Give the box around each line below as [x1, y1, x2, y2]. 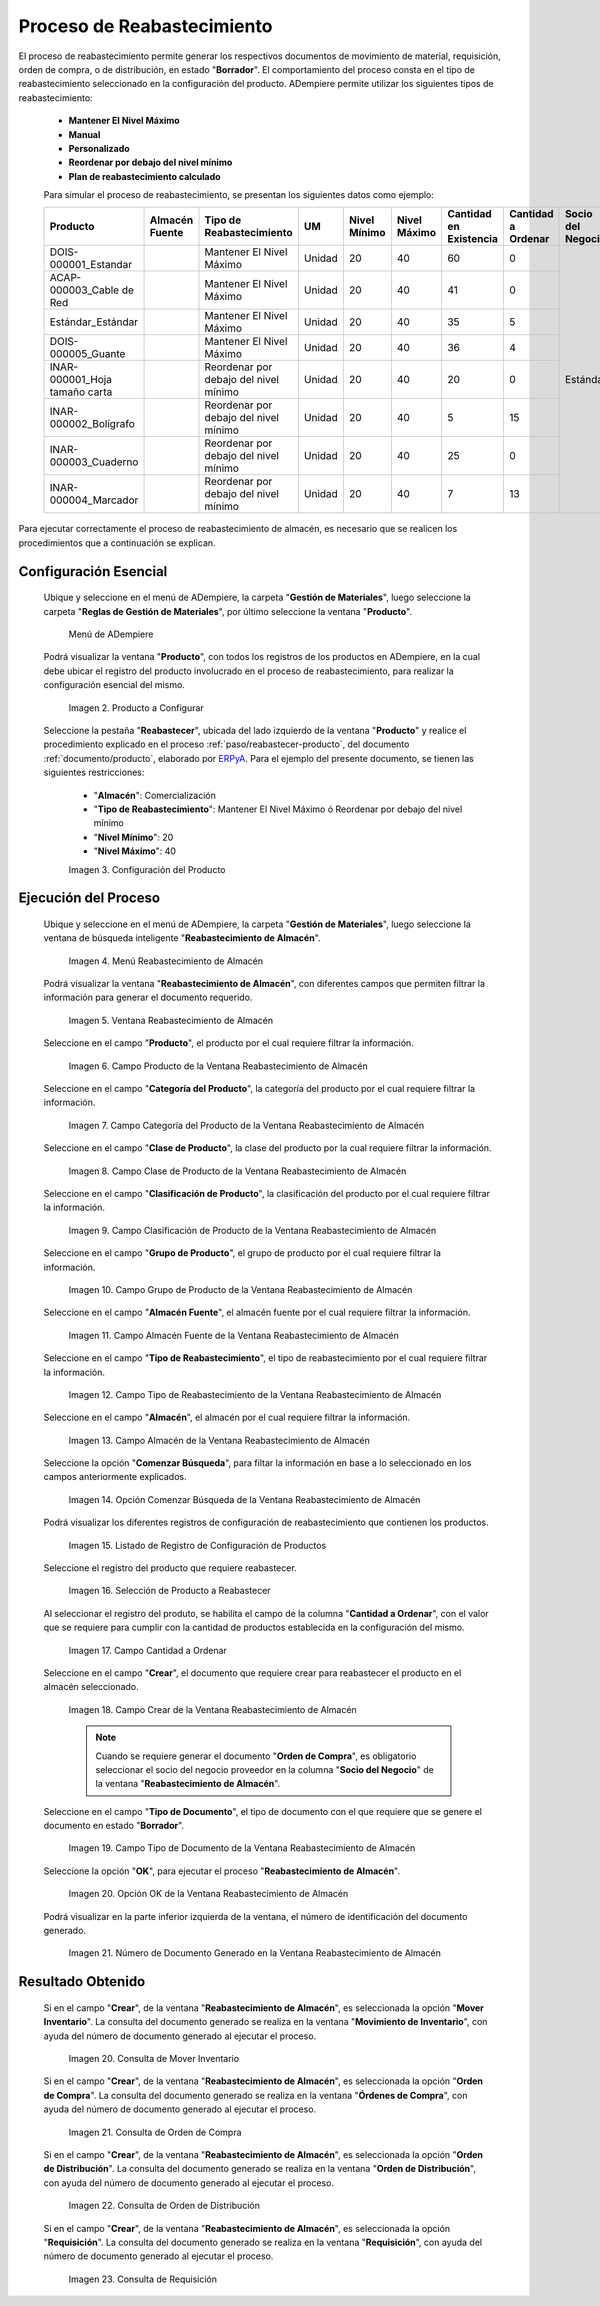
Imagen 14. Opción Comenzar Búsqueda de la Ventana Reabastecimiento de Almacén [68, 1493, 421, 1505]
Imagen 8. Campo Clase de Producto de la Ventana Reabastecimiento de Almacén [68, 1165, 407, 1177]
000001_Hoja [49, 373, 112, 387]
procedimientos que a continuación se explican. [18, 536, 216, 549]
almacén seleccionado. [43, 1681, 139, 1693]
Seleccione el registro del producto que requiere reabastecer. [43, 1562, 297, 1574]
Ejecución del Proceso [18, 890, 160, 907]
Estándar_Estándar [49, 315, 139, 329]
